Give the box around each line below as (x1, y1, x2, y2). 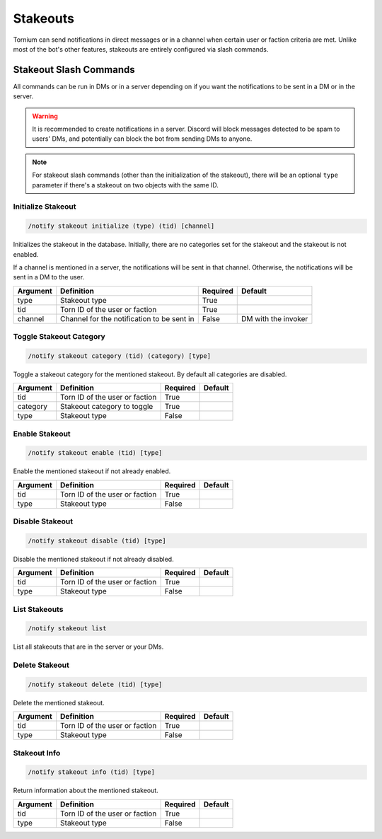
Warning (32, 112, 58, 120)
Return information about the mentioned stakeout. (13, 786, 158, 795)
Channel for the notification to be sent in (60, 313, 195, 323)
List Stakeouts (13, 604, 64, 614)
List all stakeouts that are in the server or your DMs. (13, 642, 164, 651)
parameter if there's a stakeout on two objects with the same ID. (32, 180, 219, 189)
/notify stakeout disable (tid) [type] (28, 536, 166, 545)
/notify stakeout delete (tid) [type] (28, 680, 163, 688)
